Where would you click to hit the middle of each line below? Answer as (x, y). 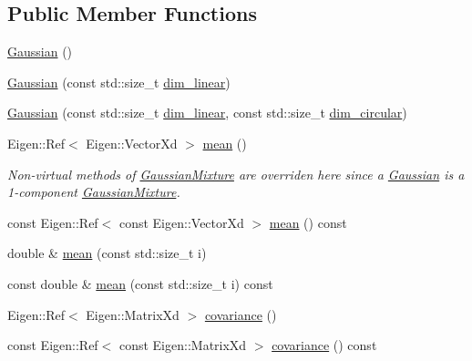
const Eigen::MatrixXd (183, 345)
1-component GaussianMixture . (94, 192)
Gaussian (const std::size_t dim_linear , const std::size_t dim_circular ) (207, 113)
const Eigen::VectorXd (181, 222)
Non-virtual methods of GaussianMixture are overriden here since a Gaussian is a (236, 174)
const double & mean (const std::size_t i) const (140, 283)
